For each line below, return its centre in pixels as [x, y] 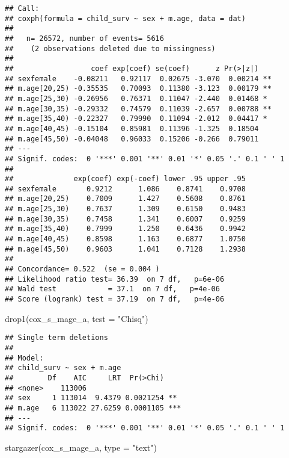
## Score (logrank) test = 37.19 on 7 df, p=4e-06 [115, 299]
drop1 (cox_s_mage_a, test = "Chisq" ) [77, 318]
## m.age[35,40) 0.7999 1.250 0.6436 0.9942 [125, 229]
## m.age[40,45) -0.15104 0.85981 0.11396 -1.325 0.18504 [132, 128]
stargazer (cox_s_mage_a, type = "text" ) [81, 447]
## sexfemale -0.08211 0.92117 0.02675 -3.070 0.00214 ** [138, 79]
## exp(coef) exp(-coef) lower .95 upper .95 [125, 179]
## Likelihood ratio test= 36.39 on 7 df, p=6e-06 [115, 279]
